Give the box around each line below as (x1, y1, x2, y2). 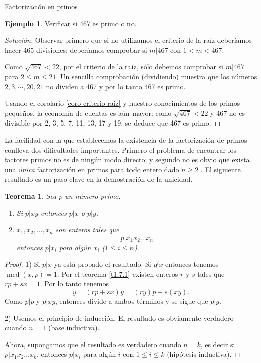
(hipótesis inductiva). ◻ (167, 349, 241, 359)
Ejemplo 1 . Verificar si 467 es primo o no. (5, 18, 137, 28)
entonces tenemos (165, 259, 219, 269)
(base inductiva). (48, 322, 100, 333)
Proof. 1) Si (5, 259, 40, 269)
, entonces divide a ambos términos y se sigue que (55, 296, 208, 306)
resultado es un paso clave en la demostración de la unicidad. (5, 174, 193, 184)
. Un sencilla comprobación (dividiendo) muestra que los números (56, 71, 257, 81)
